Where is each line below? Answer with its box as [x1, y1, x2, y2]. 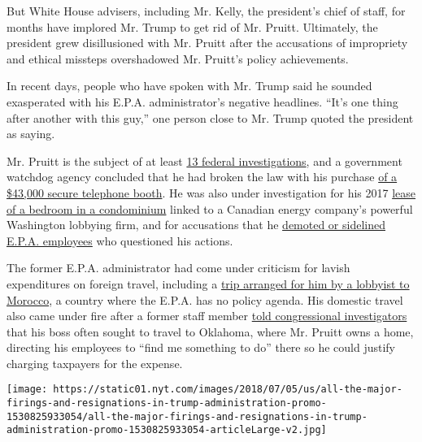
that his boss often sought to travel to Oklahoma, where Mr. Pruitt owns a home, [7, 323, 414, 340]
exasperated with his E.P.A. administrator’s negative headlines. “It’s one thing [7, 93, 398, 110]
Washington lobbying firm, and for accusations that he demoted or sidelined [7, 216, 385, 233]
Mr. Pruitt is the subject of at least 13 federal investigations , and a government [7, 152, 402, 169]
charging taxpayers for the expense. [7, 354, 183, 371]
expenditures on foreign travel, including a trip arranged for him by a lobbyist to [7, 275, 410, 292]
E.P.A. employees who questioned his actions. [7, 232, 233, 249]
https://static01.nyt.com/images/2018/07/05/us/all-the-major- [53, 383, 402, 396]
